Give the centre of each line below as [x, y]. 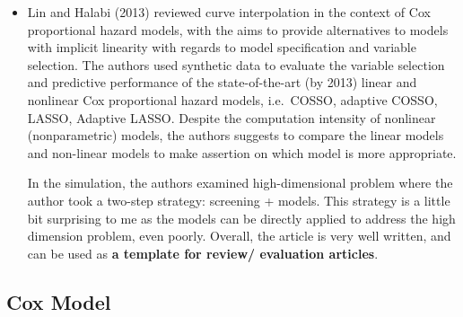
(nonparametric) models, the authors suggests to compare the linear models [236, 135]
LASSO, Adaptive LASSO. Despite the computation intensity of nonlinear [231, 117]
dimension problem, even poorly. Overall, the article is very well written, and [239, 236]
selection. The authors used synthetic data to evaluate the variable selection [236, 64]
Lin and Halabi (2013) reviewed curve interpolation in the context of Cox [229, 12]
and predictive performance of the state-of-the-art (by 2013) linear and [222, 82]
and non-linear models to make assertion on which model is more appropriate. [242, 152]
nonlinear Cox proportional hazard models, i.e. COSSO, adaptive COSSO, [232, 99]
